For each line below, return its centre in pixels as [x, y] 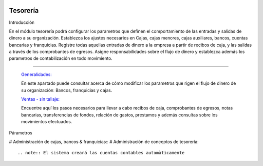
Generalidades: [37, 74]
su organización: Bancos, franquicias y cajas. [66, 90]
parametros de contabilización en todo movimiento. [61, 58]
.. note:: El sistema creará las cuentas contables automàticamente [101, 153]
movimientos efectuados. [47, 122]
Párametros [21, 133]
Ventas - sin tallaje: [40, 99]
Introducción [22, 22]
